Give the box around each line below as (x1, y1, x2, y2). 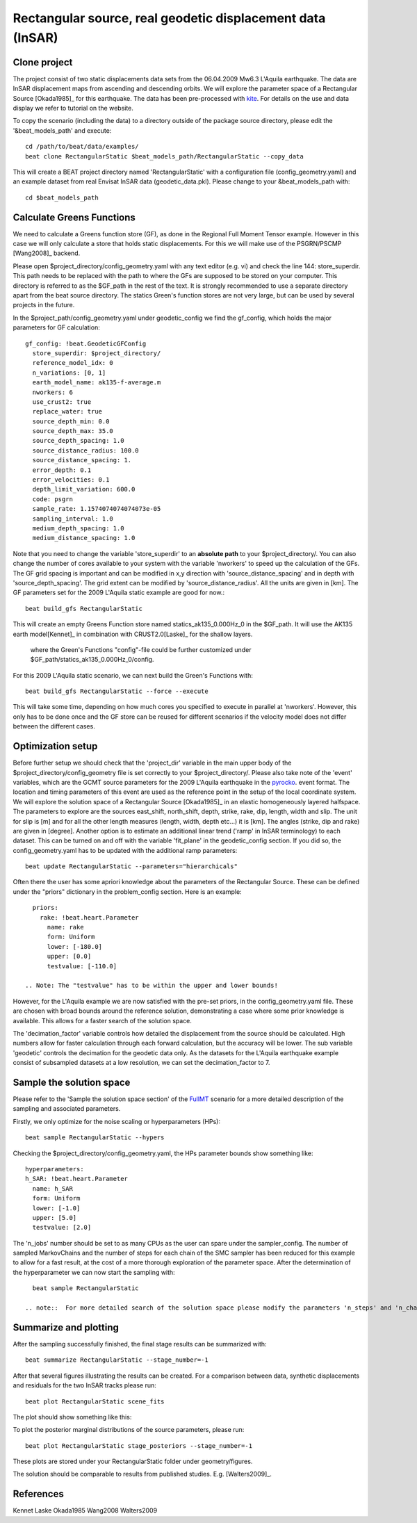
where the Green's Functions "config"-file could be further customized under (30, 645, 252, 653)
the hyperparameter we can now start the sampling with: (13, 1268, 175, 1276)
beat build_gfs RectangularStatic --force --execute (25, 687, 208, 695)
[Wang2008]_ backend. (13, 249, 81, 257)
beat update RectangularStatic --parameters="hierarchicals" (25, 863, 238, 870)
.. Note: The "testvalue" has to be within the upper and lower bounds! (25, 982, 278, 990)
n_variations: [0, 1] (32, 368, 106, 377)
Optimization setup (13, 740, 98, 752)
